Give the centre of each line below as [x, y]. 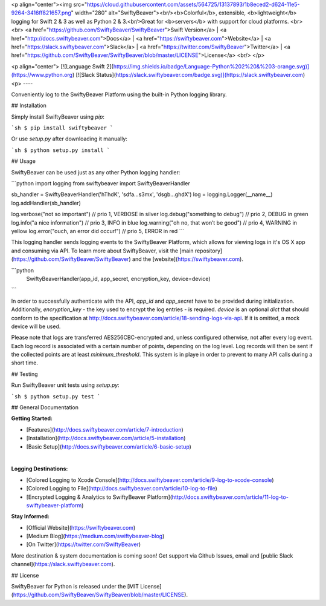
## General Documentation [45, 407]
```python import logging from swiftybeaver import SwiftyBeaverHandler [101, 183]
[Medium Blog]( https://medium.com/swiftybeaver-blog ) [95, 536]
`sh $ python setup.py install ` [61, 150]
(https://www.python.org [42, 75]
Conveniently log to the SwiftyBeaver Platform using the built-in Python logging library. [119, 94]
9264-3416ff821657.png [41, 13]
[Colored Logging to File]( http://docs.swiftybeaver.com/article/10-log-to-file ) [122, 489]
